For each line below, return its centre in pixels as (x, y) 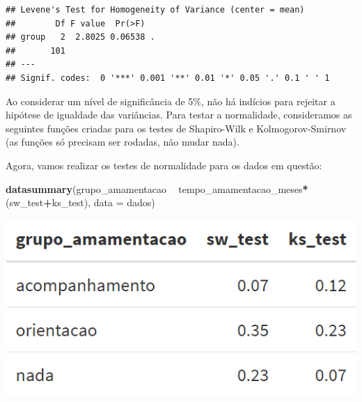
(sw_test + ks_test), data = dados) (80, 202)
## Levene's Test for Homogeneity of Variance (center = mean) (155, 10)
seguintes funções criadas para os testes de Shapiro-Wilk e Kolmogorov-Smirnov (176, 128)
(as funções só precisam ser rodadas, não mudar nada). (123, 142)
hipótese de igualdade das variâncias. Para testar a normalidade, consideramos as (179, 115)
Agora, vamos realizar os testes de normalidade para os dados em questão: (164, 165)
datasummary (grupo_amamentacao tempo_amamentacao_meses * (157, 188)
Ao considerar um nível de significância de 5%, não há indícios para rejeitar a (171, 101)
